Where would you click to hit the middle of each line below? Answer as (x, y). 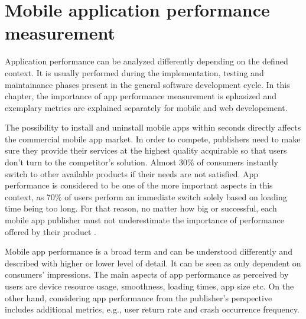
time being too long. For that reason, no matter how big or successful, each (141, 208)
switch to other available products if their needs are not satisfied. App (132, 173)
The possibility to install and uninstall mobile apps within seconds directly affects (153, 127)
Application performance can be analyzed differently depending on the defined (147, 61)
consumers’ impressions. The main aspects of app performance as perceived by (147, 274)
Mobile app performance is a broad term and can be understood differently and (149, 251)
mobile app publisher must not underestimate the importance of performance (144, 220)
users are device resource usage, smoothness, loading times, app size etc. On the (149, 286)
